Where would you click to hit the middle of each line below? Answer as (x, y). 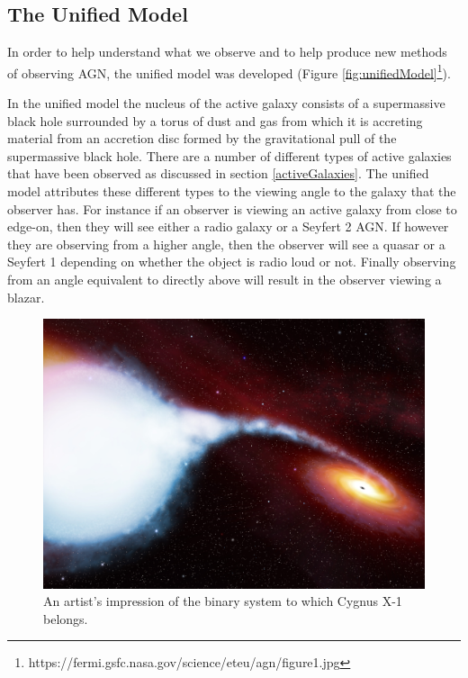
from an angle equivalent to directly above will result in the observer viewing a (225, 279)
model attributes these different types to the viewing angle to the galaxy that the (232, 191)
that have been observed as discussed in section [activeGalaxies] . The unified (218, 173)
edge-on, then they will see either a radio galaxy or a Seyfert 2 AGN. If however (228, 226)
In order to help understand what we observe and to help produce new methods (227, 52)
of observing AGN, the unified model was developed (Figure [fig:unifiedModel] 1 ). (229, 71)
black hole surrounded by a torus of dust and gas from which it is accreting (215, 120)
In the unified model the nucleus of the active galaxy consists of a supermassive (226, 103)
